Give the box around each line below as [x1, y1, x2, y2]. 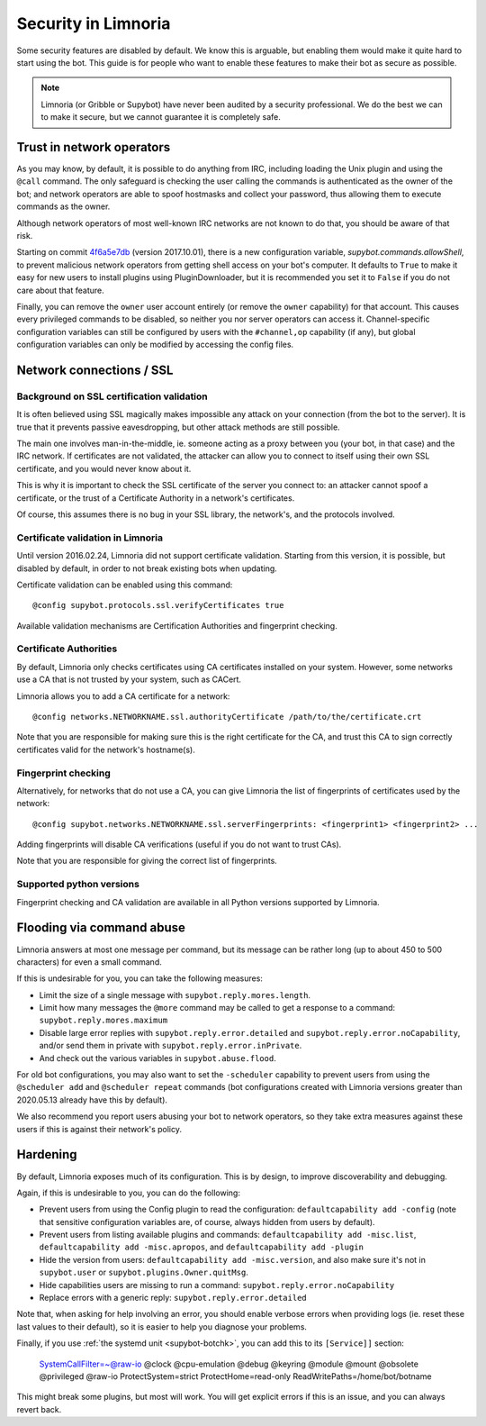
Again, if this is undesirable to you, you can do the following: [16, 1187, 240, 1198]
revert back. [16, 1403, 62, 1414]
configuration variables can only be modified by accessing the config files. [16, 339, 294, 350]
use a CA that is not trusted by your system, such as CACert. [16, 674, 242, 685]
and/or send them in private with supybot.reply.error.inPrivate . [39, 1040, 302, 1051]
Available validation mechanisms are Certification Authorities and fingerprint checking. [16, 620, 337, 631]
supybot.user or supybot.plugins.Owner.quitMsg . [39, 1267, 249, 1278]
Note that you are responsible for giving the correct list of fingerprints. [16, 856, 278, 867]
